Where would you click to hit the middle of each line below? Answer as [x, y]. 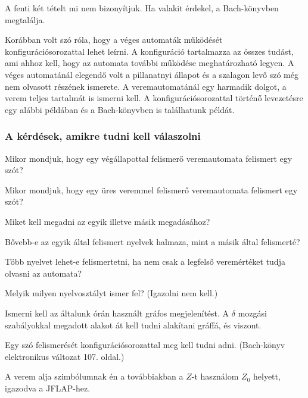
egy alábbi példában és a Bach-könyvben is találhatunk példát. [120, 109]
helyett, [267, 376]
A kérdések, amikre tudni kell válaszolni [103, 136]
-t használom [215, 376]
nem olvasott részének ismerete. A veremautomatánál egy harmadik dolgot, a [146, 86]
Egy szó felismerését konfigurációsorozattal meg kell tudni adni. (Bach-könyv [145, 345]
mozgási [252, 313]
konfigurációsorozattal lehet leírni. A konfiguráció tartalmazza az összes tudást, [149, 51]
